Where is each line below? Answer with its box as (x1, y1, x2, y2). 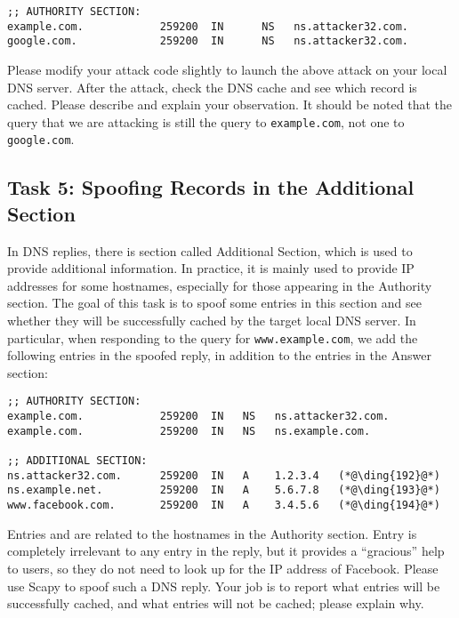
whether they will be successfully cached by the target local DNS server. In (7, 311, 416, 330)
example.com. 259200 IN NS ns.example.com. (7, 424, 371, 437)
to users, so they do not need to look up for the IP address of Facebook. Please (7, 558, 439, 577)
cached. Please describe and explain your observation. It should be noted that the (7, 95, 452, 114)
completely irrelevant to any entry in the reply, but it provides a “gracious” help (7, 542, 445, 560)
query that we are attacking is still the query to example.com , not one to (7, 112, 405, 131)
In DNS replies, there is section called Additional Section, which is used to (7, 241, 413, 260)
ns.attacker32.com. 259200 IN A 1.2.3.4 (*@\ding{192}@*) (7, 469, 440, 482)
